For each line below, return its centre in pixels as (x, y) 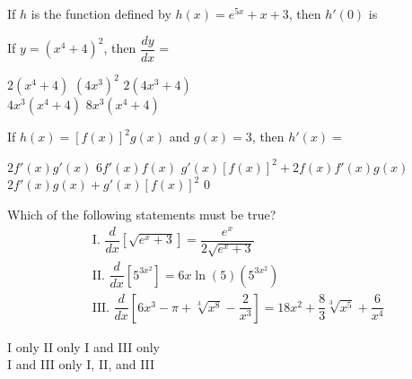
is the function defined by (101, 13)
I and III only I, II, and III (81, 364)
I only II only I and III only (83, 346)
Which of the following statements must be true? (142, 214)
